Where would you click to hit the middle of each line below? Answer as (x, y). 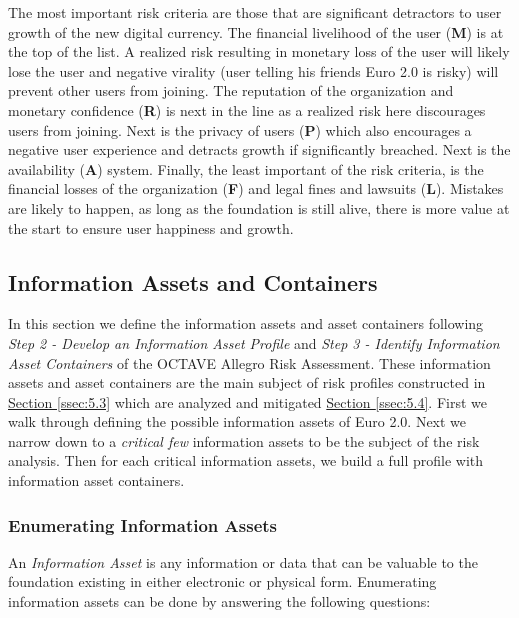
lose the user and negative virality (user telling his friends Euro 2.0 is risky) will (253, 70)
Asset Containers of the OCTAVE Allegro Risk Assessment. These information (249, 362)
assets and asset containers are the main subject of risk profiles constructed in (247, 382)
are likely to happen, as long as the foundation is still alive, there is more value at (259, 207)
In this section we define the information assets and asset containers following (246, 323)
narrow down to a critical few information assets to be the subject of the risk (244, 440)
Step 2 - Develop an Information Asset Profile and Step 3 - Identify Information (254, 342)
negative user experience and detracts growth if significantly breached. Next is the (259, 149)
